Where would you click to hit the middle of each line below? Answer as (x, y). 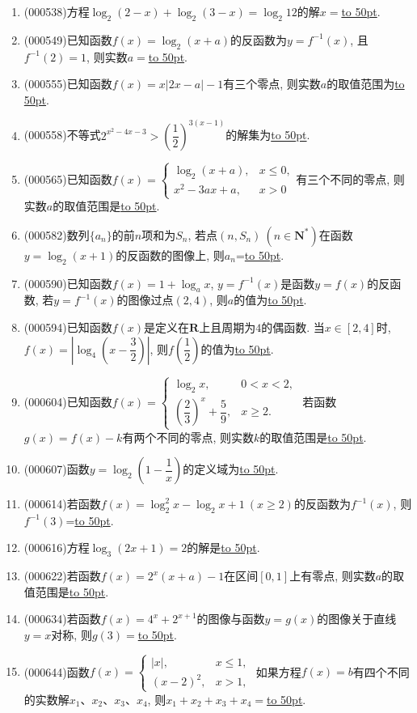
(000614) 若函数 (62, 504)
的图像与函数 (231, 619)
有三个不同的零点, (343, 178)
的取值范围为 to (366, 84)
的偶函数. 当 (293, 327)
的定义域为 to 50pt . (231, 469)
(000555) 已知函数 (68, 84)
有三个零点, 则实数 (272, 84)
